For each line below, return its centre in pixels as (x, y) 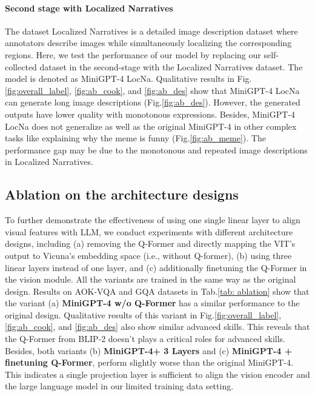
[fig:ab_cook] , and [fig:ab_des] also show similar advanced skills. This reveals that (157, 327)
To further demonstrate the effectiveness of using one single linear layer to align (153, 220)
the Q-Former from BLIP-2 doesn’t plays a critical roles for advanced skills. (145, 339)
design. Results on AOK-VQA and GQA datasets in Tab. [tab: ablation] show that (157, 291)
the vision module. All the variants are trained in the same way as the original (151, 279)
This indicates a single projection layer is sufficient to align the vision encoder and (157, 374)
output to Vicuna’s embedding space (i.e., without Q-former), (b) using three (148, 255)
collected (21, 66)
